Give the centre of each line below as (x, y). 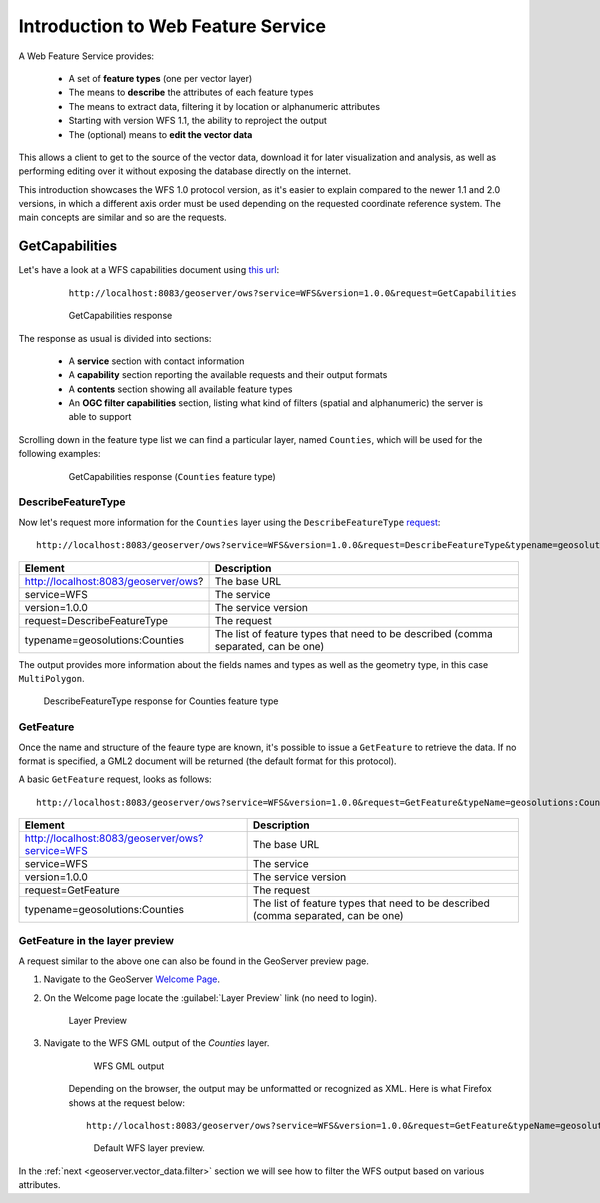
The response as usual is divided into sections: (115, 338)
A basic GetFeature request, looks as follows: (115, 779)
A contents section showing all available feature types (180, 389)
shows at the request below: (126, 1102)
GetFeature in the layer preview (96, 941)
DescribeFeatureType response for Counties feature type (161, 701)
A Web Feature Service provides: (86, 56)
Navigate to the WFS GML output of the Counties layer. (156, 1043)
